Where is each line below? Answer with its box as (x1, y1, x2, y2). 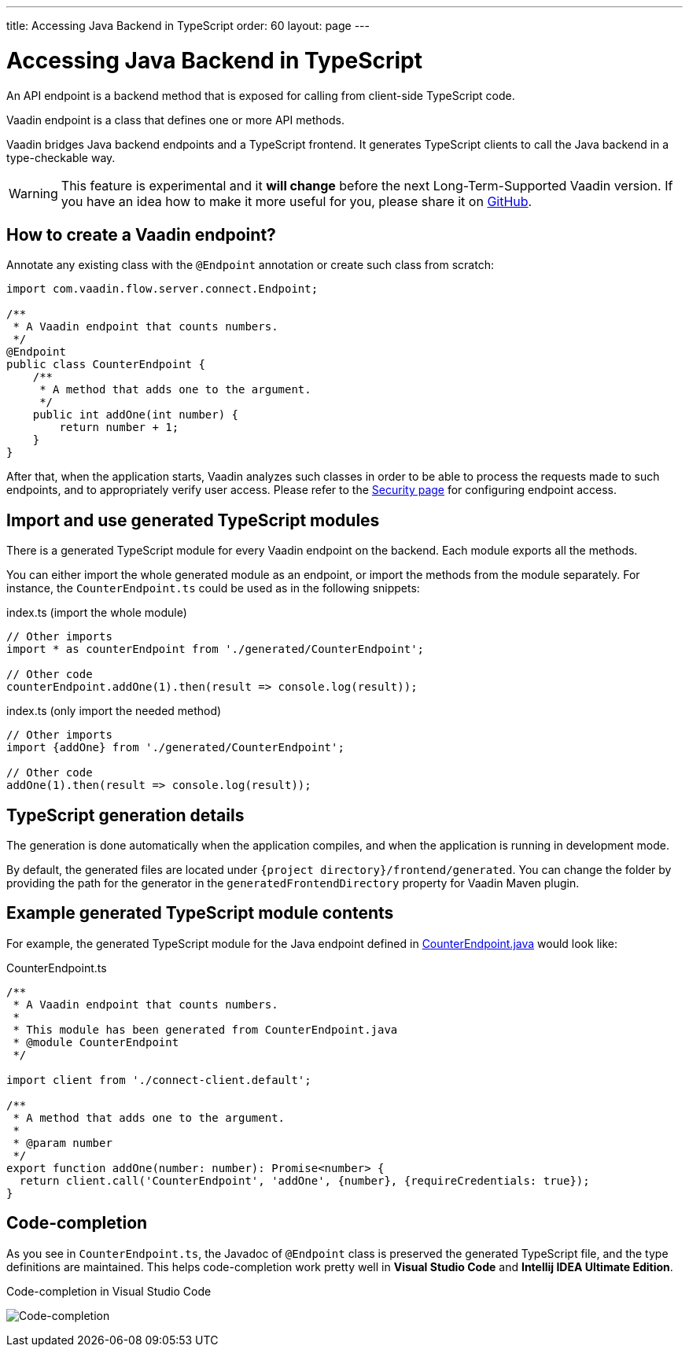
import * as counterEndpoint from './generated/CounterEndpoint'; (6, 643, 425, 656)
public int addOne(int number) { (32, 408, 239, 422)
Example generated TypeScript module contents (6, 903, 394, 924)
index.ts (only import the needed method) (6, 704, 222, 718)
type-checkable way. (6, 150, 116, 164)
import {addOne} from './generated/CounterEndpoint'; (6, 741, 344, 754)
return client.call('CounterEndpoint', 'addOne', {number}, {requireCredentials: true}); (19, 1174, 590, 1187)
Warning (9, 185, 58, 201)
